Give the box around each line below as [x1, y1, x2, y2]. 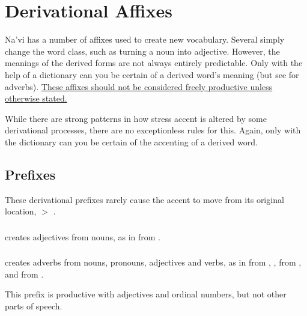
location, [5, 205, 37, 217]
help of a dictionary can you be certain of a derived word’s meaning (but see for [5, 68, 299, 81]
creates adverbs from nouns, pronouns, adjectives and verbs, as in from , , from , [5, 256, 302, 269]
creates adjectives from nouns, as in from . [5, 230, 161, 243]
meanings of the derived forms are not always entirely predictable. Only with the [5, 56, 303, 69]
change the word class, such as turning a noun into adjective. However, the [5, 44, 280, 57]
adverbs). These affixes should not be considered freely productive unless [5, 80, 273, 93]
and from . [5, 267, 44, 280]
